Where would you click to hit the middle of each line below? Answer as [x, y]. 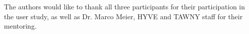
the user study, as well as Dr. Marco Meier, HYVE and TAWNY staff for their [123, 16]
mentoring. [20, 26]
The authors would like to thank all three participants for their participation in [124, 6]
